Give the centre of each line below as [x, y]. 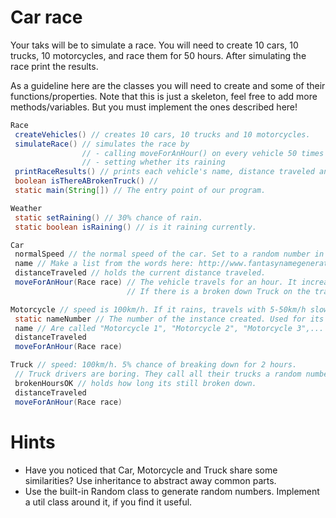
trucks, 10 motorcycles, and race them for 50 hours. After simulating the [158, 55]
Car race [46, 17]
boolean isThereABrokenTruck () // [86, 181]
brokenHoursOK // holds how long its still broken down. [135, 383]
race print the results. [54, 66]
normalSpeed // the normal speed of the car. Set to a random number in [169, 254]
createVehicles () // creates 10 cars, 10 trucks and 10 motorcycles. [162, 134]
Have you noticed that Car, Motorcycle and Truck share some [151, 470]
